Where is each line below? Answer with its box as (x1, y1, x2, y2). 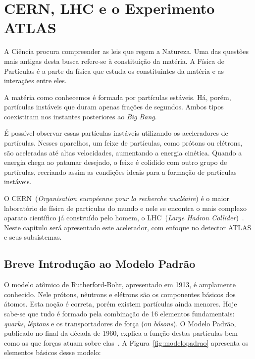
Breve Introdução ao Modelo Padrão (4, 256, 196, 271)
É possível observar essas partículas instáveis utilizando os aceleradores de (4, 128, 228, 138)
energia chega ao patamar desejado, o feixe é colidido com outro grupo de (4, 157, 227, 167)
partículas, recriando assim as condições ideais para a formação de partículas (4, 166, 237, 177)
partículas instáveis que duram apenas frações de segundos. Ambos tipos (4, 102, 224, 112)
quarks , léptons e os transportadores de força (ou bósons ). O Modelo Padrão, (4, 318, 236, 328)
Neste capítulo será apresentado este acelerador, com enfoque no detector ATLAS (4, 222, 252, 232)
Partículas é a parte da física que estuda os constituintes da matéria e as (4, 65, 224, 76)
